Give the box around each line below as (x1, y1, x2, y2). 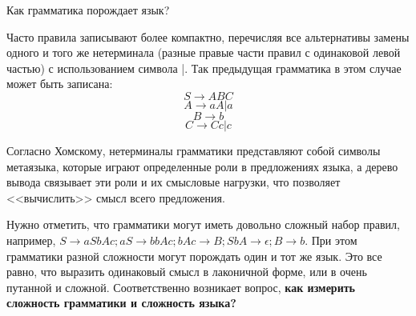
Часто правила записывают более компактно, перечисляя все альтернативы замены (6, 28, 410, 45)
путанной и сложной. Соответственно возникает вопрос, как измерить (6, 278, 355, 295)
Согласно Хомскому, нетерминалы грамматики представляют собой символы (6, 142, 381, 158)
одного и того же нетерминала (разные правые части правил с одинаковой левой (6, 44, 401, 61)
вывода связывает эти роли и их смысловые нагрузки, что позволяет (6, 174, 341, 190)
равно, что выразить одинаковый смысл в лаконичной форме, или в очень (6, 263, 367, 280)
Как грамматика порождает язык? (6, 2, 170, 18)
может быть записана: (6, 75, 113, 92)
